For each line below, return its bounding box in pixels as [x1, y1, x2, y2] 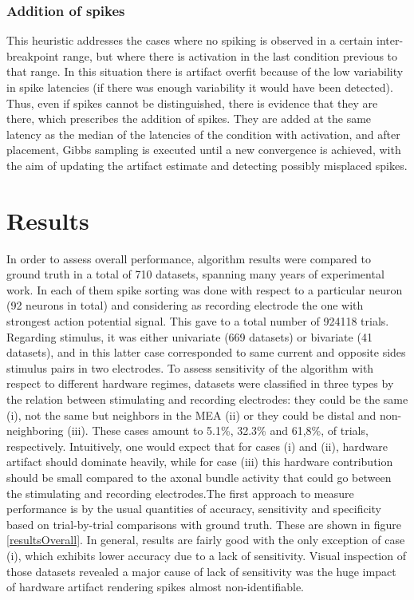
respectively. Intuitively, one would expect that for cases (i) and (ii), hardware [6, 437, 388, 454]
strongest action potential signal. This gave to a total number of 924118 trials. [6, 313, 389, 330]
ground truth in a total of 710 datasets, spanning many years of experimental [6, 266, 384, 282]
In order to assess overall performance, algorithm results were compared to [6, 250, 371, 266]
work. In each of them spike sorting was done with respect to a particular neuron [6, 281, 403, 298]
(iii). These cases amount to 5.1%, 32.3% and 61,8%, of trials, [67, 422, 369, 439]
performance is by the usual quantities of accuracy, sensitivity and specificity [6, 500, 381, 517]
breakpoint [6, 47, 59, 64]
